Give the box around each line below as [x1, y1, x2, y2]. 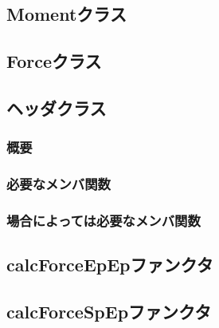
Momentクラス [6, 2, 127, 26]
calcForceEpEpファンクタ [6, 252, 213, 277]
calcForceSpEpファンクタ [6, 299, 212, 324]
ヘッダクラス [6, 95, 107, 120]
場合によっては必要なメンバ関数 [6, 210, 201, 230]
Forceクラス [6, 49, 102, 73]
